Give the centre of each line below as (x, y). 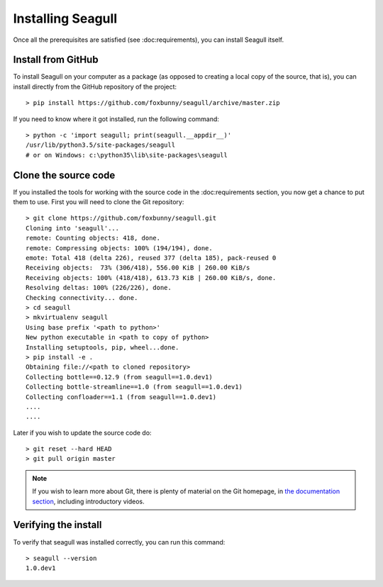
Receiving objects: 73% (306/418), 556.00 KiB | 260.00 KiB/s (138, 268)
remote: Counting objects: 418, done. (93, 238)
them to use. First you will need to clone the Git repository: (99, 202)
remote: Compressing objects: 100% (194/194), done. (119, 248)
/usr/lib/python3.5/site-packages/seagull (101, 145)
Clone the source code (64, 175)
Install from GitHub (56, 60)
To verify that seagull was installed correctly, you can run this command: (119, 542)
